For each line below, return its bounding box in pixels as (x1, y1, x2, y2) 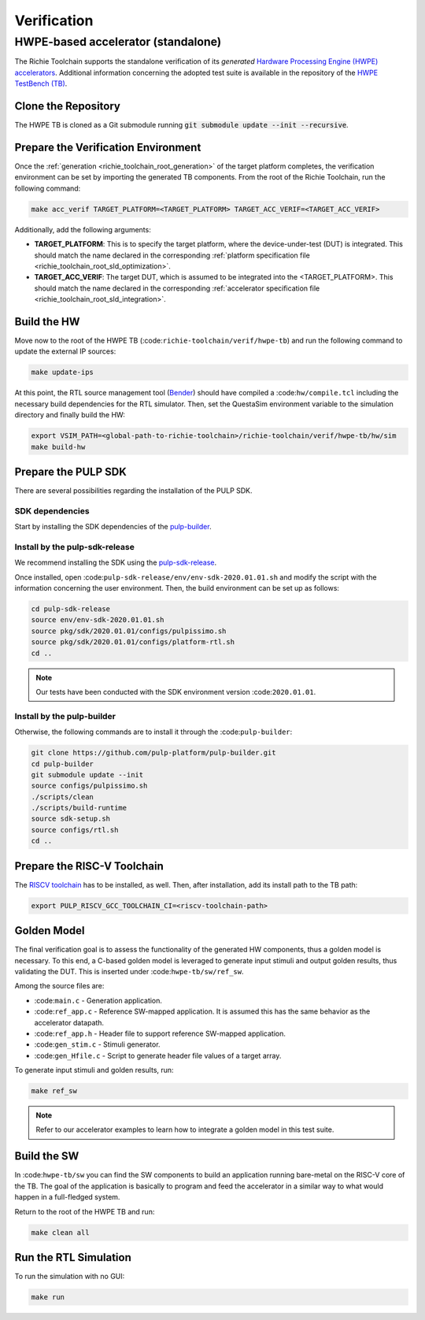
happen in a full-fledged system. (14, 1192, 120, 1202)
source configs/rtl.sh (31, 825, 119, 834)
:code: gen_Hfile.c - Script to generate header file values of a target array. (34, 1051, 282, 1060)
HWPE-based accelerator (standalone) (14, 35, 222, 49)
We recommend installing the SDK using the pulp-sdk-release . (14, 558, 217, 567)
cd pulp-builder (31, 759, 94, 768)
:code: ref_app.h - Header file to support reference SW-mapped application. (34, 1029, 286, 1038)
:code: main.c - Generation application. (34, 996, 163, 1005)
